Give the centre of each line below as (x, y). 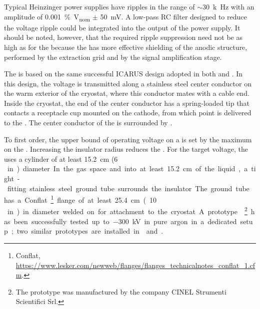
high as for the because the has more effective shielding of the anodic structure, (126, 47)
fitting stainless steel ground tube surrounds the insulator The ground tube (128, 188)
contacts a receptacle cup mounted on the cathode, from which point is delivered (128, 113)
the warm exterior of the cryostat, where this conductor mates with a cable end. (127, 93)
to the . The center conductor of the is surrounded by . (88, 123)
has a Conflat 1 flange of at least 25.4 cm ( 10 (80, 199)
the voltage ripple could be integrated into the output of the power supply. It (122, 27)
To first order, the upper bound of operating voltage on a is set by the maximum (128, 139)
